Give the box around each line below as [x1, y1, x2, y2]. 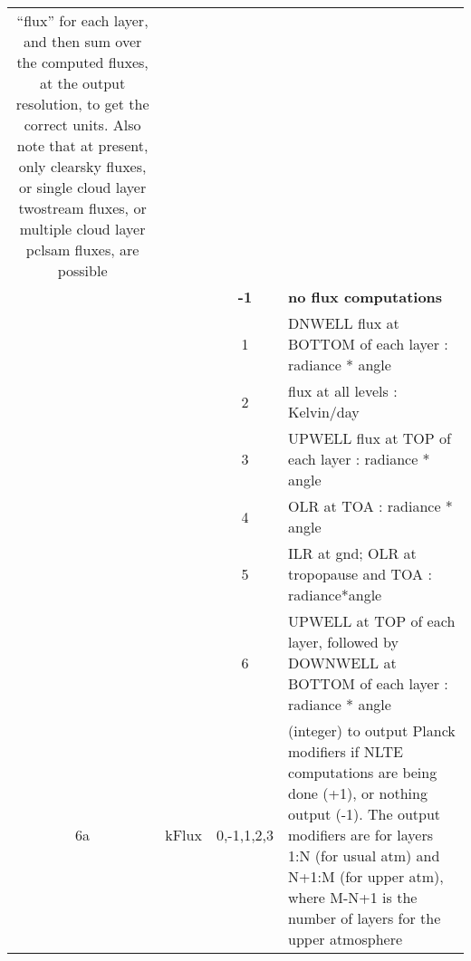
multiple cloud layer [19, 218, 146, 239]
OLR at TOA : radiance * [288, 495, 453, 516]
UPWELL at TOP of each [288, 610, 456, 631]
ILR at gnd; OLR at [288, 543, 417, 563]
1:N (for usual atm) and [288, 845, 440, 866]
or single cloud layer [19, 177, 147, 197]
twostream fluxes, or [18, 197, 147, 218]
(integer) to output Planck [288, 720, 456, 741]
